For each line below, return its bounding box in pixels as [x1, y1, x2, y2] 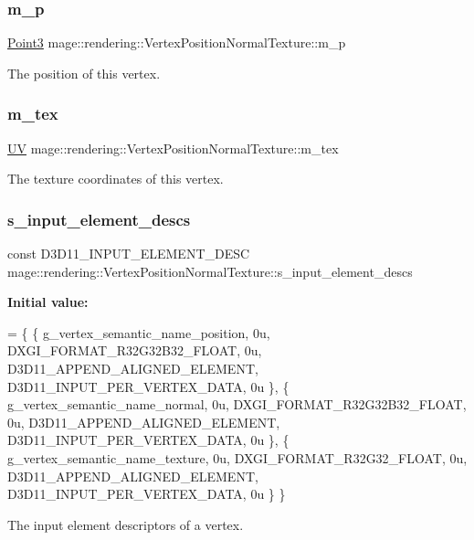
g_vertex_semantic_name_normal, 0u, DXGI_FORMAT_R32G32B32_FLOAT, [7, 395, 467, 414]
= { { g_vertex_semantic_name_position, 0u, [7, 323, 270, 342]
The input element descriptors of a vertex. [7, 514, 244, 534]
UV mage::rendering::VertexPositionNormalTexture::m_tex [7, 138, 339, 157]
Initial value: [7, 292, 89, 312]
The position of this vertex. [7, 63, 161, 82]
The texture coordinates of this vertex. [7, 169, 224, 188]
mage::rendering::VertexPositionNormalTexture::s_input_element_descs [7, 261, 413, 281]
